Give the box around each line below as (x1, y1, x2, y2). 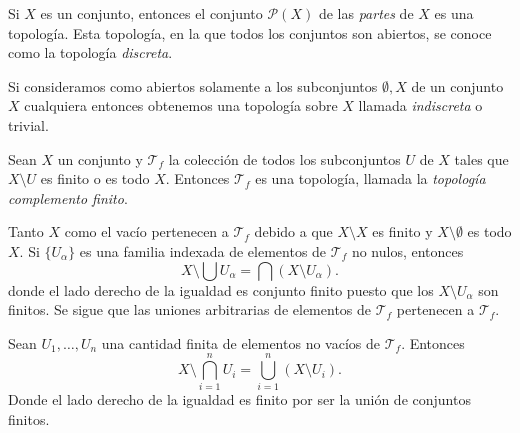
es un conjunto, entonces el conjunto (40, 3, 263, 23)
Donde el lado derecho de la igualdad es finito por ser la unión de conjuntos (8, 389, 471, 410)
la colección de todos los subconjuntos (168, 148, 401, 169)
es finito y (372, 221, 433, 242)
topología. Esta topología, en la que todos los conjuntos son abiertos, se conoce (8, 22, 492, 43)
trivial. (8, 114, 49, 135)
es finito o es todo (40, 168, 150, 189)
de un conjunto (411, 75, 504, 96)
